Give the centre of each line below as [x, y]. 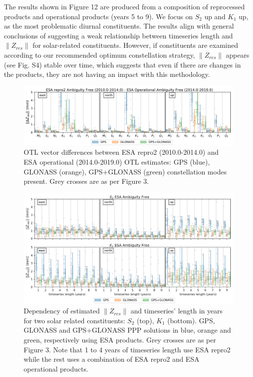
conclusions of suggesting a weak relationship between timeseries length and [119, 35]
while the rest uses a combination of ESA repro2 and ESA [112, 359]
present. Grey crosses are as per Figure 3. [86, 181]
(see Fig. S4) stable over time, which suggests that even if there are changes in [123, 64]
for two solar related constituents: [74, 320]
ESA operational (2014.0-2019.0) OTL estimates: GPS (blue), [117, 162]
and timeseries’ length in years [177, 311]
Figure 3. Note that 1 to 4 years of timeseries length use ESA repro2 [127, 349]
